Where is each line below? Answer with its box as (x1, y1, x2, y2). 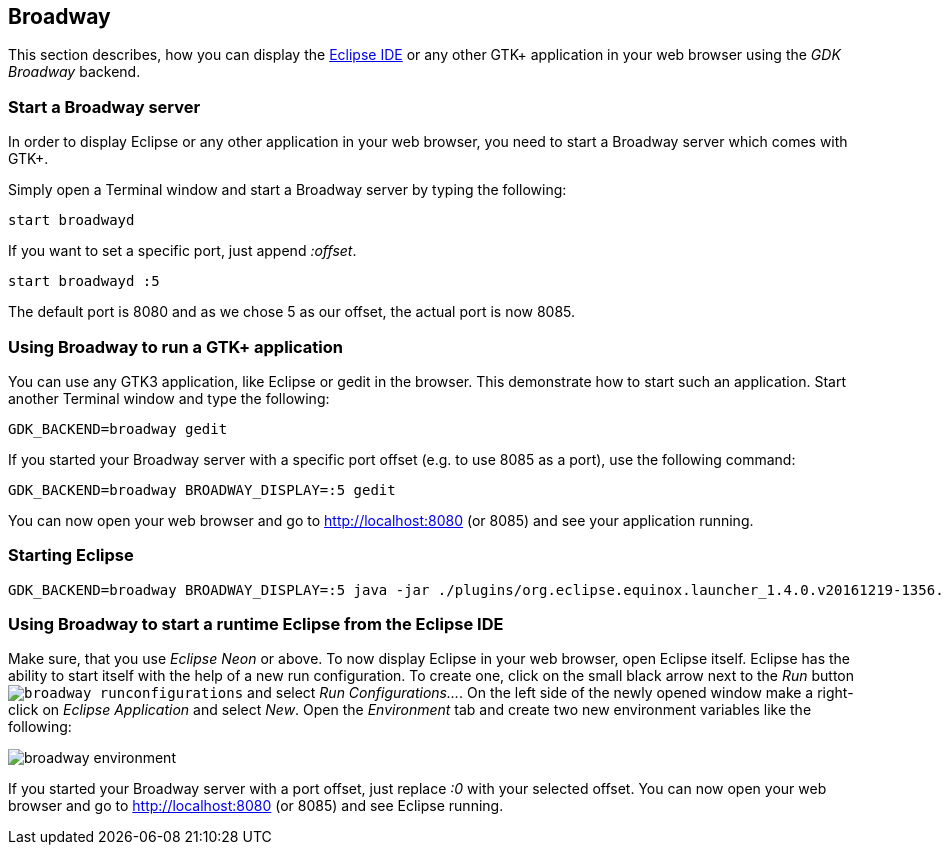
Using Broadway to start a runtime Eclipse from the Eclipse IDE (8, 614, 504, 635)
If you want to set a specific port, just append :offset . (8, 242, 357, 260)
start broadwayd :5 (8, 273, 160, 290)
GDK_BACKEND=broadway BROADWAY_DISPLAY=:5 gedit (8, 481, 396, 498)
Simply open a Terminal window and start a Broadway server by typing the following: (8, 181, 567, 199)
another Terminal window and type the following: (8, 389, 330, 407)
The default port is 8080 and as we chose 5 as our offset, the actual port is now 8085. (8, 303, 576, 321)
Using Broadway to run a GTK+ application (8, 336, 343, 357)
